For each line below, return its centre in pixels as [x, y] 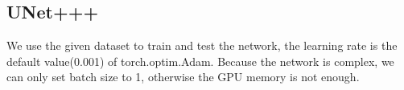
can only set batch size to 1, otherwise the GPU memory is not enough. [183, 77]
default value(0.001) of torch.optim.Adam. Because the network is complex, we [200, 61]
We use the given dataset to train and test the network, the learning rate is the [202, 45]
